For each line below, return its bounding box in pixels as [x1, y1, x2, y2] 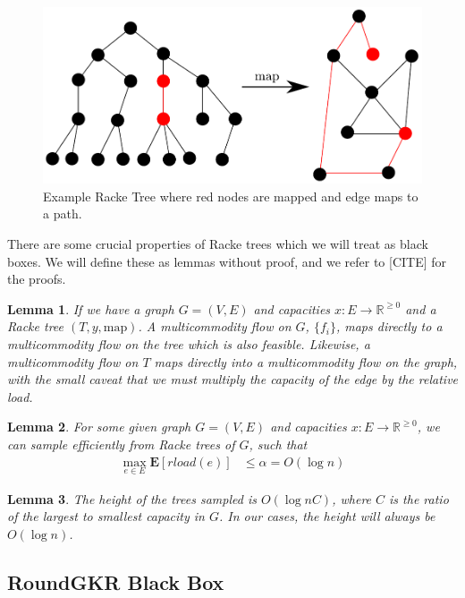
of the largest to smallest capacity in [7, 507, 205, 525]
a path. [43, 204, 82, 223]
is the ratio [389, 489, 449, 508]
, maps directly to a [335, 317, 443, 336]
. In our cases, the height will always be [219, 507, 435, 525]
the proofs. [7, 269, 66, 288]
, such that [249, 435, 308, 454]
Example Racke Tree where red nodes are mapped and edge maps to [43, 186, 418, 205]
